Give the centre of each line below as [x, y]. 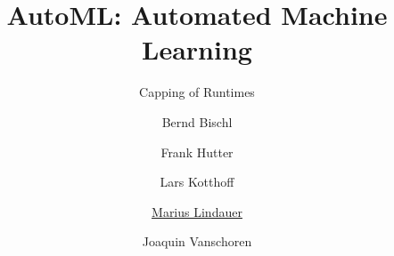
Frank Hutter [197, 152]
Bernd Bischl [197, 121]
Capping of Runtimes [197, 92]
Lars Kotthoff [197, 182]
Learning [197, 49]
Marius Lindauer [197, 211]
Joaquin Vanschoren [197, 241]
